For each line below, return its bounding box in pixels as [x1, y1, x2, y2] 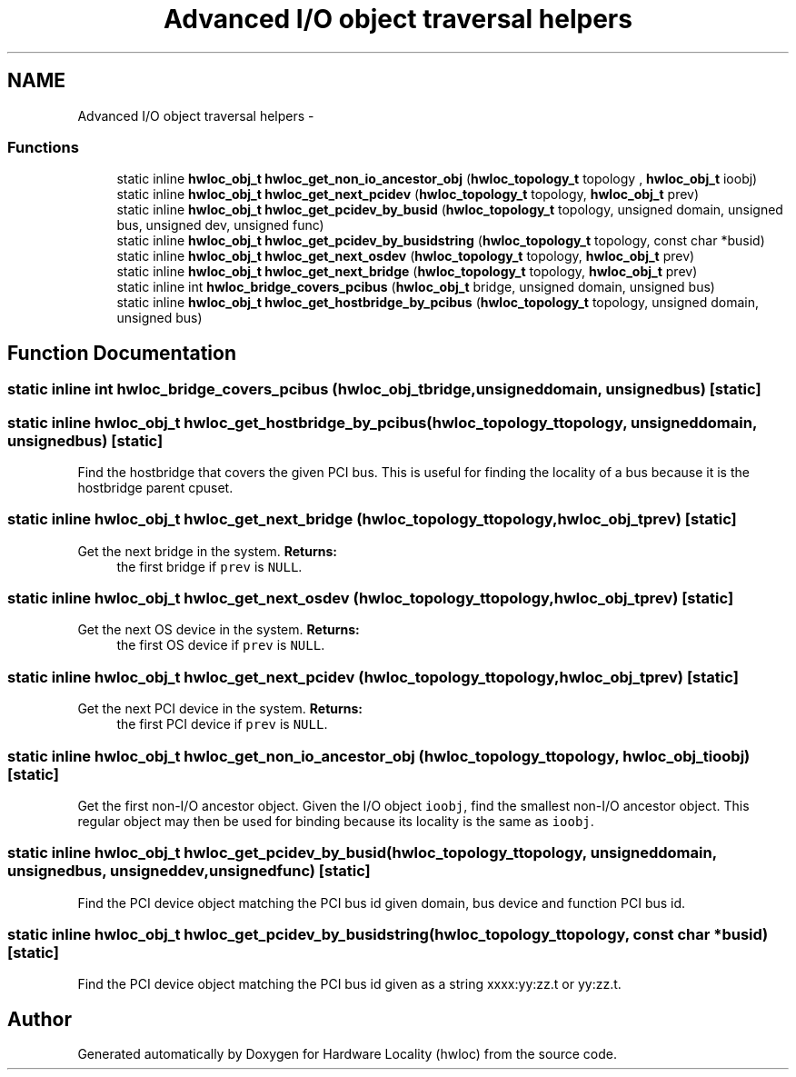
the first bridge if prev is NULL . [116, 558, 303, 574]
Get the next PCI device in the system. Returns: [77, 701, 363, 717]
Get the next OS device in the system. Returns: [77, 622, 360, 638]
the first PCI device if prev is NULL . [116, 716, 328, 733]
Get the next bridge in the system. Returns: [77, 543, 337, 559]
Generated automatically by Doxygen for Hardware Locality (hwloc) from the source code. [77, 1046, 617, 1062]
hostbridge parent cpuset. [77, 479, 234, 495]
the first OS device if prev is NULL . [116, 637, 325, 653]
